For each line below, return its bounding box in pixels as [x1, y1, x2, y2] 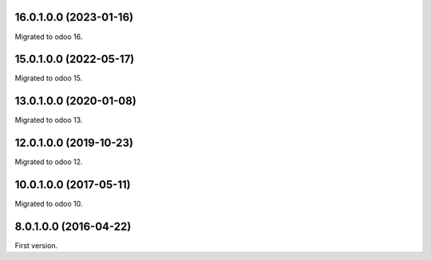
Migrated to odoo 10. [14, 199, 83, 209]
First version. [14, 241, 58, 250]
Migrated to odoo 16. [14, 32, 83, 41]
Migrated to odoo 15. [14, 73, 83, 83]
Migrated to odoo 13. [14, 116, 83, 125]
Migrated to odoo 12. [14, 157, 83, 167]
